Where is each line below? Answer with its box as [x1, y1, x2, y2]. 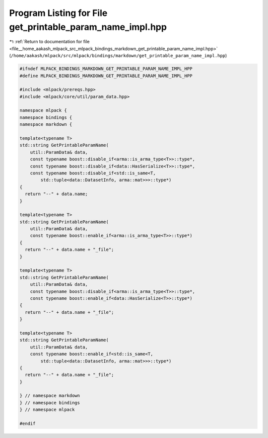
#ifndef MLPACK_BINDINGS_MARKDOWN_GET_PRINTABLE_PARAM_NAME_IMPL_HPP [19, 66, 193, 72]
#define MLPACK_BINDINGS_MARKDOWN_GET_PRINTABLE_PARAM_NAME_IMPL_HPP [19, 73, 193, 79]
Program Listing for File [9, 7, 108, 18]
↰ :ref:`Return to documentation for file [9, 39, 90, 45]
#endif [19, 421, 36, 427]
